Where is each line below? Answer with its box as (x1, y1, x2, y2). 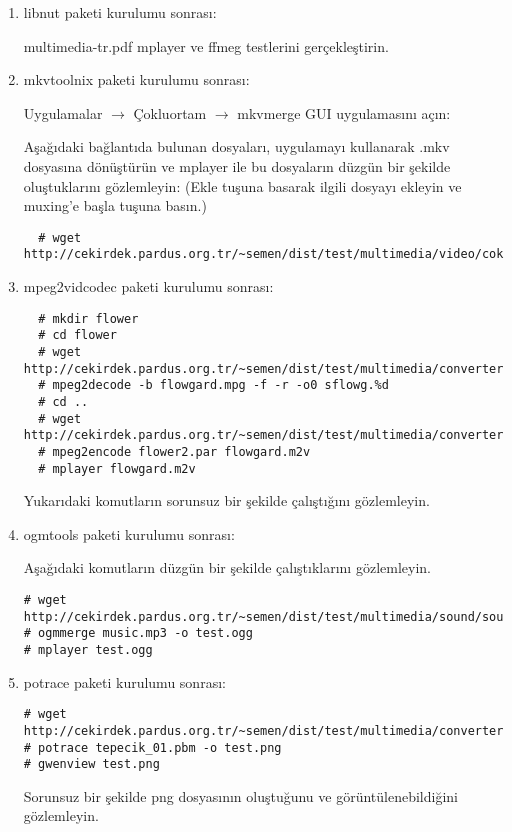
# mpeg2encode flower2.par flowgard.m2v (38, 444, 311, 459)
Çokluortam (133, 102, 207, 123)
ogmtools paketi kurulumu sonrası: (23, 523, 235, 544)
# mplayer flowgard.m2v (38, 461, 196, 476)
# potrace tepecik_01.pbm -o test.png (23, 740, 282, 755)
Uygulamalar (23, 102, 103, 123)
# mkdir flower (38, 311, 139, 326)
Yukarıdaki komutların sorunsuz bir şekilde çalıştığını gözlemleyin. (23, 490, 430, 511)
